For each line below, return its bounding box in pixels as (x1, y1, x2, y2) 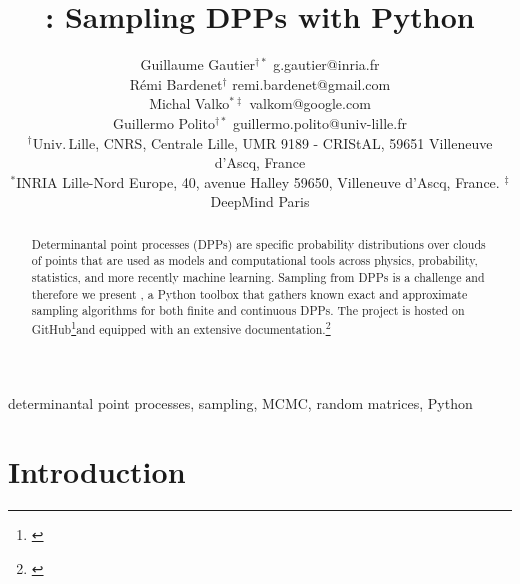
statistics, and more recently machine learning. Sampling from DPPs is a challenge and (31, 268, 485, 285)
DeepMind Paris (210, 191, 310, 212)
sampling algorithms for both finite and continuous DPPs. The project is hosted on (31, 302, 465, 319)
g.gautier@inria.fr (273, 54, 380, 75)
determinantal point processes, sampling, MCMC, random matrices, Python (8, 392, 473, 413)
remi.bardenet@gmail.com (232, 73, 391, 94)
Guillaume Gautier (140, 54, 256, 75)
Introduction (8, 451, 186, 492)
